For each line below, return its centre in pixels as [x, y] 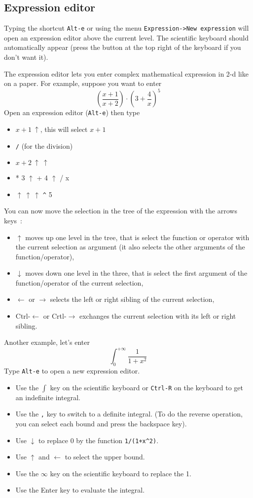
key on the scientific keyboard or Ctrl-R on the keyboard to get [147, 387]
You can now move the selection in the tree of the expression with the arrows [121, 211]
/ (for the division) [44, 145]
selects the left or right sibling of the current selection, [132, 299]
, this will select [64, 129]
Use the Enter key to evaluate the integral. [80, 490]
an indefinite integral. [48, 397]
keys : [13, 220]
